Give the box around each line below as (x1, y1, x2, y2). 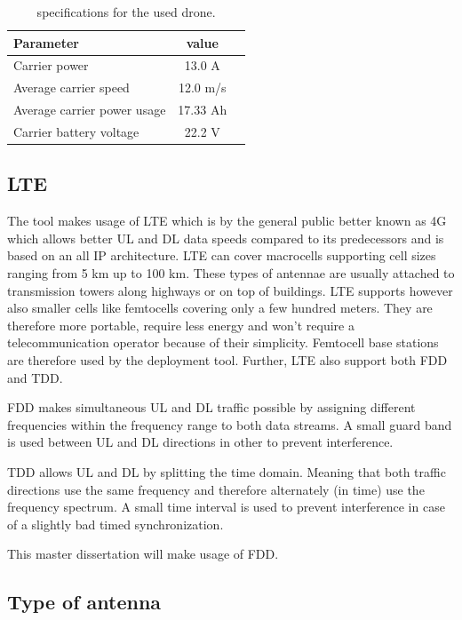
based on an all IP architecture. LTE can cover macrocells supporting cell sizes (7, 246, 436, 265)
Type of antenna (7, 588, 162, 616)
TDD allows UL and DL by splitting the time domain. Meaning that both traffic (7, 462, 446, 481)
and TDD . (7, 368, 63, 386)
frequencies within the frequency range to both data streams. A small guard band (7, 415, 452, 433)
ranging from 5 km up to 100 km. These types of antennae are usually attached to (7, 264, 455, 282)
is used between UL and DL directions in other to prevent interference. (7, 433, 394, 451)
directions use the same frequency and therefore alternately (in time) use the (7, 480, 425, 498)
